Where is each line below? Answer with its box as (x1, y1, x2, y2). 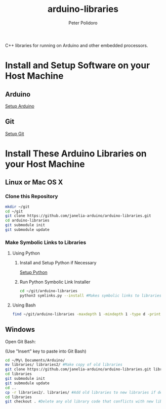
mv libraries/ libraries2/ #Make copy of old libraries (5, 362, 123, 367)
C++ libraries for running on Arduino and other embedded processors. (5, 42, 148, 48)
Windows (5, 325, 35, 334)
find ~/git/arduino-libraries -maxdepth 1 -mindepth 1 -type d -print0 (12, 311, 163, 316)
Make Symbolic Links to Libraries (5, 239, 86, 246)
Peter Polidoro (68, 20, 98, 26)
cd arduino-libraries (5, 218, 50, 223)
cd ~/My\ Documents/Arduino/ (5, 358, 65, 362)
